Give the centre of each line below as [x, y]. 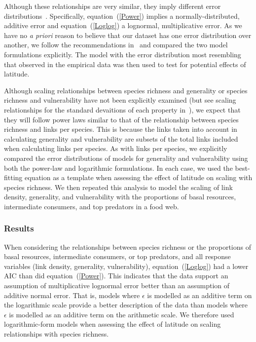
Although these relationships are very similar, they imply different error [112, 6]
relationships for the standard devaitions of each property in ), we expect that [122, 109]
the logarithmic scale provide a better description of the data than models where [126, 305]
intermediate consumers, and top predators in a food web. [91, 206]
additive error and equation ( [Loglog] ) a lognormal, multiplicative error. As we [123, 25]
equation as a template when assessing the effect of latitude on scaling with [139, 177]
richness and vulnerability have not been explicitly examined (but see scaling [120, 100]
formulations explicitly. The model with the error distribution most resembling [123, 54]
